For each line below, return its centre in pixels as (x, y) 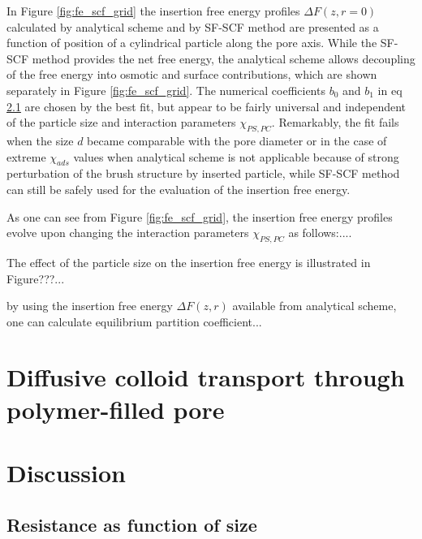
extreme (26, 156)
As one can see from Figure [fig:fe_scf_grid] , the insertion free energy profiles (200, 216)
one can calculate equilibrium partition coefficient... (134, 321)
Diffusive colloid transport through (206, 377)
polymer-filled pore (116, 409)
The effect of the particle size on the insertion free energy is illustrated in (189, 262)
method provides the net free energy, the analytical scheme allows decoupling (224, 58)
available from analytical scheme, (314, 306)
